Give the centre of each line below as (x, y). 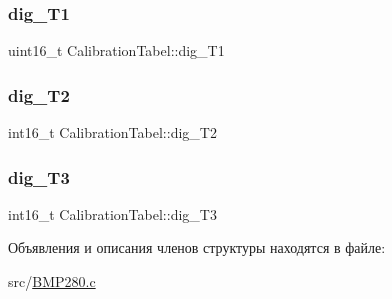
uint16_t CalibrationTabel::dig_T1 (116, 50)
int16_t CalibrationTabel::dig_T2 (112, 132)
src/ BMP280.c (52, 281)
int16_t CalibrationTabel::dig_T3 (112, 213)
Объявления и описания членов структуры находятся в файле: (197, 247)
